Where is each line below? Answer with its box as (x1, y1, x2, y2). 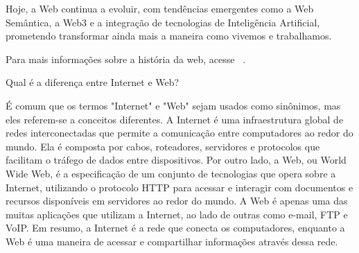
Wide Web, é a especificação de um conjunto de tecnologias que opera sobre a (6, 166, 336, 180)
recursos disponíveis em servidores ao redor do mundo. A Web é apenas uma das (6, 193, 348, 208)
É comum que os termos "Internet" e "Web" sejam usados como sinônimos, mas (6, 98, 341, 112)
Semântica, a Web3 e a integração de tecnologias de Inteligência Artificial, (6, 15, 320, 29)
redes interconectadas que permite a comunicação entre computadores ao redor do (6, 125, 353, 140)
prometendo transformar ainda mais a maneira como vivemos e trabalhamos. (6, 28, 332, 43)
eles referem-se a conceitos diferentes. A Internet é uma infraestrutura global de (6, 112, 344, 126)
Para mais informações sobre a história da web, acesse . (6, 51, 246, 66)
